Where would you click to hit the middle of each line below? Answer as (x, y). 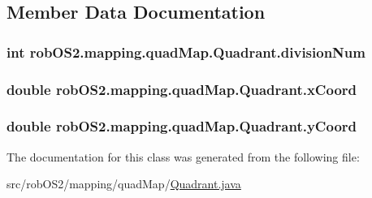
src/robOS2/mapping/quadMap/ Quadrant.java (124, 184)
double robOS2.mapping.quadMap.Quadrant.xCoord (182, 89)
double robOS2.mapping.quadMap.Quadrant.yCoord (182, 126)
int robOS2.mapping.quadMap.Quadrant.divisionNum (186, 52)
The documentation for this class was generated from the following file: (183, 156)
